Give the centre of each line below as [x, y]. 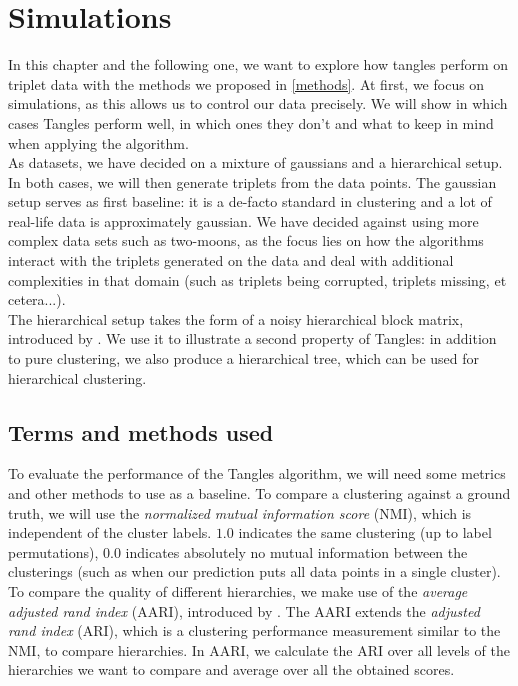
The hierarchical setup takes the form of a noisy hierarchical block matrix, [236, 318]
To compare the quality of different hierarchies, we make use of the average [238, 590]
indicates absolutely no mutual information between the [296, 551]
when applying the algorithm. [98, 142]
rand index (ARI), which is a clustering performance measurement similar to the [254, 630]
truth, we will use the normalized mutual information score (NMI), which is [240, 512]
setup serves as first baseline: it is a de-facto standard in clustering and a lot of [250, 201]
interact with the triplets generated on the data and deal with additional [231, 260]
